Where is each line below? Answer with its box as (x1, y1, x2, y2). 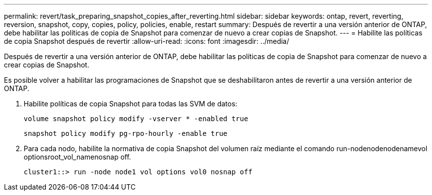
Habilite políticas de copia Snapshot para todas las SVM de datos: (24, 99, 238, 108)
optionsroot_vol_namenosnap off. (24, 153, 131, 161)
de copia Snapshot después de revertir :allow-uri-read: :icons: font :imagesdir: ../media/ (4, 37, 289, 45)
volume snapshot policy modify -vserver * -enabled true (24, 115, 249, 123)
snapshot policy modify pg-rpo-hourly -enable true (24, 130, 228, 137)
